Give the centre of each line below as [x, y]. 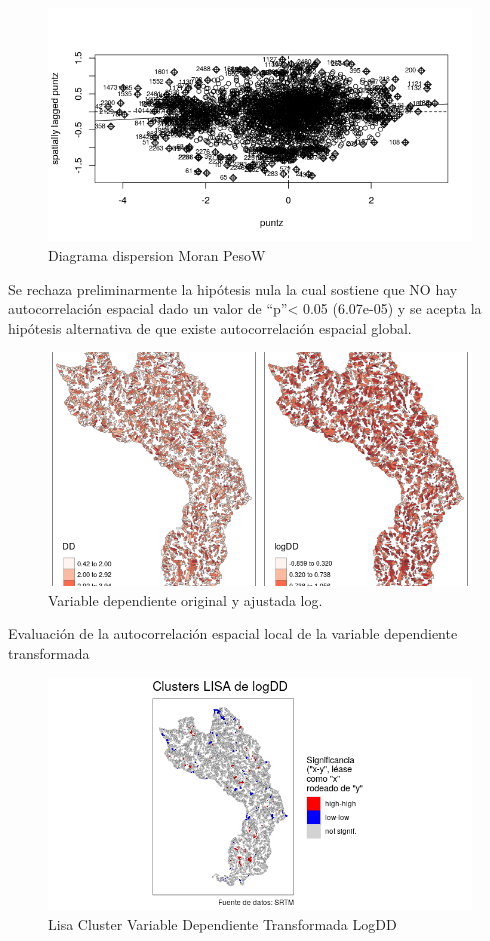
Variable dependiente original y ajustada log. [185, 599]
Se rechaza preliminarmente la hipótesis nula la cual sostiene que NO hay [233, 288]
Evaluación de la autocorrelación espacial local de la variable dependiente [233, 633]
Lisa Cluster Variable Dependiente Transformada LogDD [222, 924]
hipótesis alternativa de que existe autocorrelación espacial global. [210, 327]
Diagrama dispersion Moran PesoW [157, 255]
